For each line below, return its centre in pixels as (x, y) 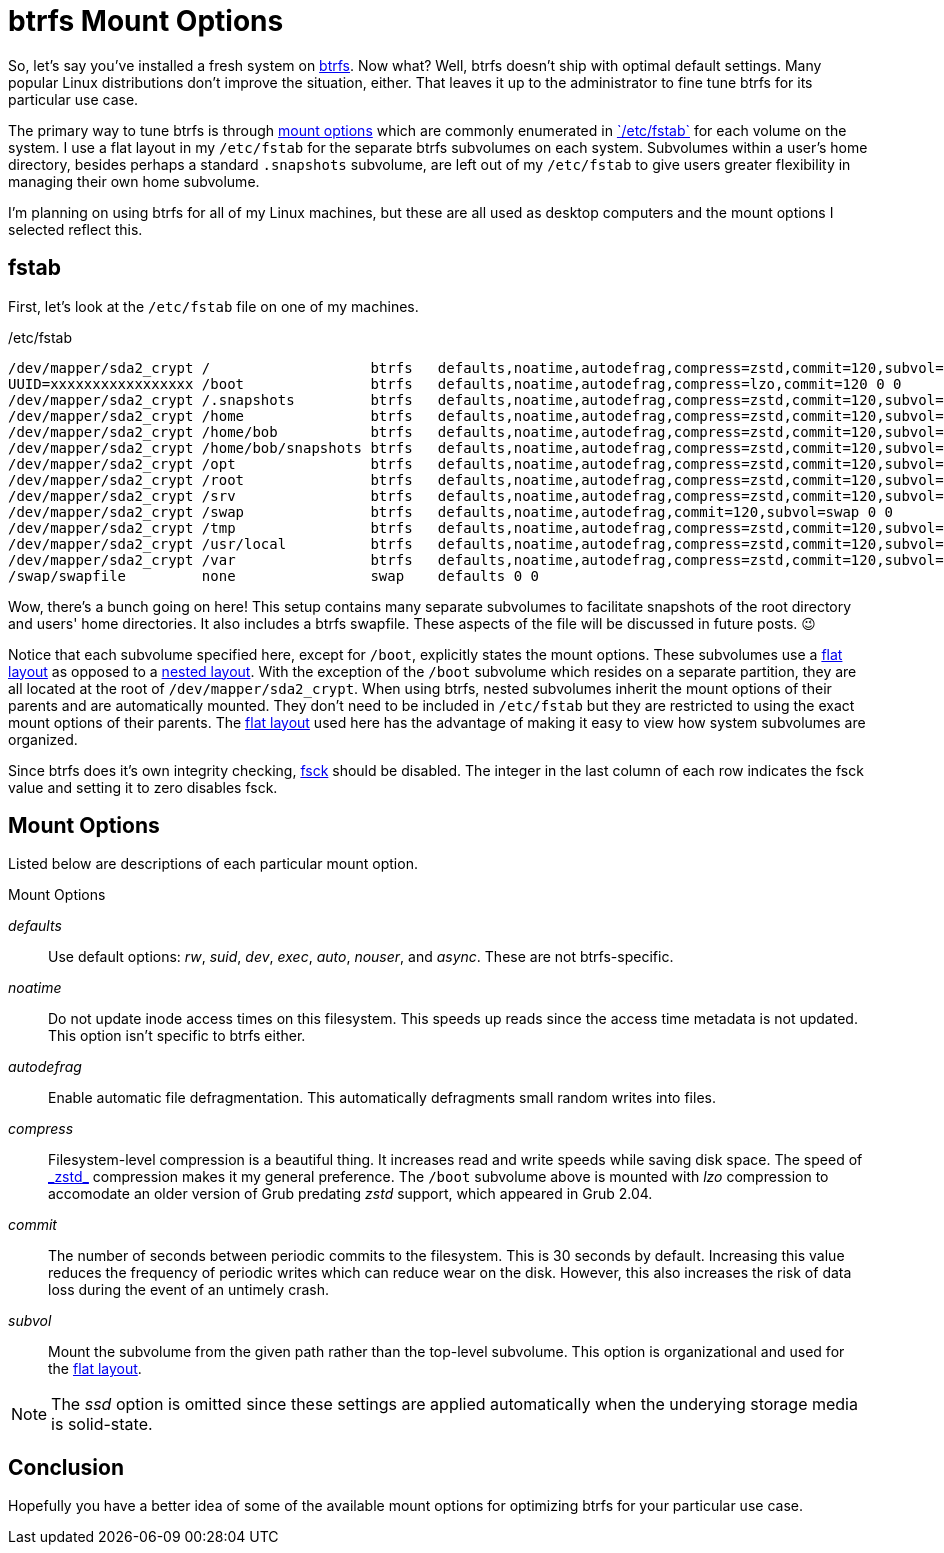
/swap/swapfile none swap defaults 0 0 (274, 575)
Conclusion (66, 1467)
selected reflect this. (75, 229)
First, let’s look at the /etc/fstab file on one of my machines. (213, 306)
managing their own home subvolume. (134, 181)
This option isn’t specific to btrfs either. (177, 1036)
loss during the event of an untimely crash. (188, 1290)
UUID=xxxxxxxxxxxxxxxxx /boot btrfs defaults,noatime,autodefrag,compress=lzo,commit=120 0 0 (455, 383)
